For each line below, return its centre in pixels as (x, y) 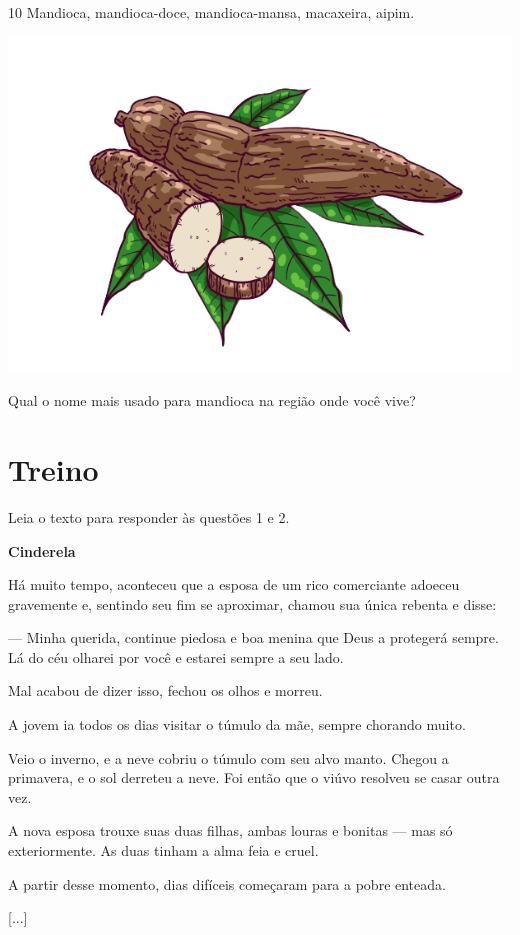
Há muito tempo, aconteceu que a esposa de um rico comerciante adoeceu (234, 584)
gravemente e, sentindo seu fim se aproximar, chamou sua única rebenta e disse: (252, 603)
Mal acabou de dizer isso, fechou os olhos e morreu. (165, 690)
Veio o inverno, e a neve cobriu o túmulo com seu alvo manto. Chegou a (228, 757)
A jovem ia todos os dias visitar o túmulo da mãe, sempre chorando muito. (237, 724)
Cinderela (42, 550)
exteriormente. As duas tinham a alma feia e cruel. (163, 850)
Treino (53, 468)
